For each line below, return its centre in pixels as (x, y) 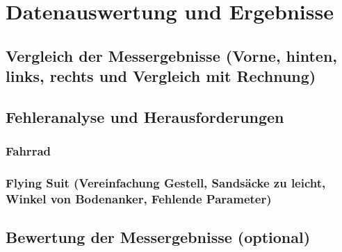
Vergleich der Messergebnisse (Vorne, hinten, (172, 55)
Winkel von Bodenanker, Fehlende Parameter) (139, 199)
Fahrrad (28, 151)
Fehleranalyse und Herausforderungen (145, 116)
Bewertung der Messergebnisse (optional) (158, 237)
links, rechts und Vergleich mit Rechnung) (161, 76)
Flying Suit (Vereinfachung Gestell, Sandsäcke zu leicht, (166, 183)
